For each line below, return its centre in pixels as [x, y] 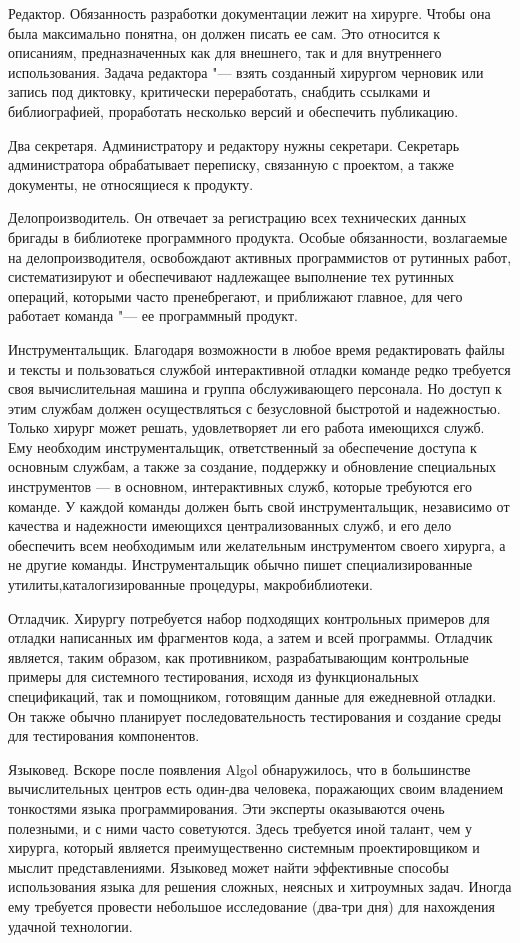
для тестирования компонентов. [104, 735]
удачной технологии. [70, 925]
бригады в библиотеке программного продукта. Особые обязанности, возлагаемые [258, 236]
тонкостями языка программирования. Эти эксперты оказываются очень [226, 807]
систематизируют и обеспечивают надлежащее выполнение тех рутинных [231, 276]
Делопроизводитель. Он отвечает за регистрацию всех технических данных [237, 217]
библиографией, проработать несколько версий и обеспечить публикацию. [233, 110]
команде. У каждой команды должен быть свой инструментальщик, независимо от [259, 505]
